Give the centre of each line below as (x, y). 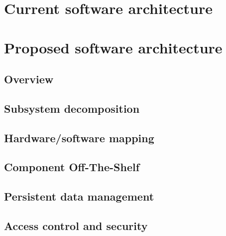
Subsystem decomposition (72, 108)
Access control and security (76, 226)
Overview (29, 79)
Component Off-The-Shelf (72, 167)
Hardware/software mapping (79, 137)
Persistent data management (79, 196)
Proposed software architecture (113, 47)
